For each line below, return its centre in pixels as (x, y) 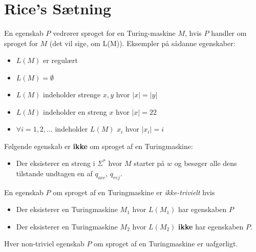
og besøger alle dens (206, 163)
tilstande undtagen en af (54, 173)
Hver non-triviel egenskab (44, 244)
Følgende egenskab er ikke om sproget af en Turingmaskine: (99, 146)
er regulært (60, 60)
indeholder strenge (72, 94)
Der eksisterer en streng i (56, 163)
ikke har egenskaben (211, 226)
